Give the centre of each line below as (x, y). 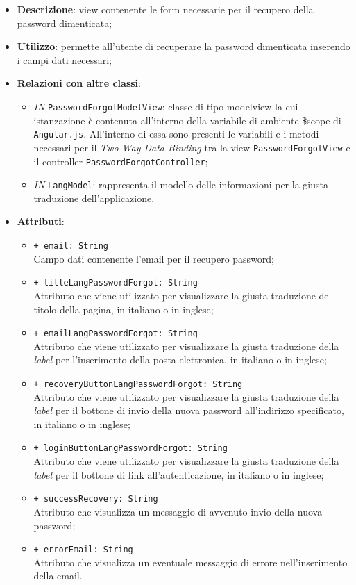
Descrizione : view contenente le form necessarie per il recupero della (165, 9)
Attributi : (41, 221)
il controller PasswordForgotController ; (121, 161)
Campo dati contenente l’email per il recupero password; (154, 258)
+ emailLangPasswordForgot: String (116, 334)
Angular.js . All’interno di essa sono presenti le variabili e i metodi (176, 134)
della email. (58, 576)
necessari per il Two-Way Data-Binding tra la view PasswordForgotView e (192, 147)
